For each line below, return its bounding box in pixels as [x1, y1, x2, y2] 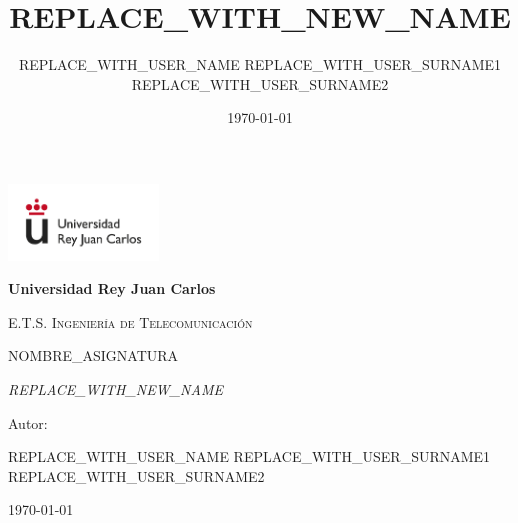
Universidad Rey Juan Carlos [8, 278, 216, 299]
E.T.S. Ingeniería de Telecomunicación [8, 311, 253, 332]
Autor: [8, 412, 48, 433]
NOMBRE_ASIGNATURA [8, 345, 179, 366]
